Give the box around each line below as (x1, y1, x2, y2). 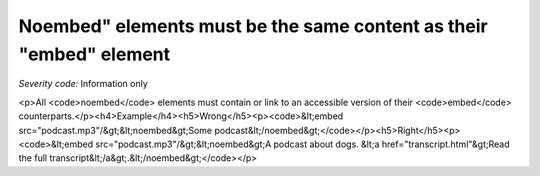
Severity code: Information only (18, 78, 149, 90)
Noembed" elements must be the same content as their (18, 15, 489, 37)
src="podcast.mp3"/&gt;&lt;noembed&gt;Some (18, 124, 213, 136)
